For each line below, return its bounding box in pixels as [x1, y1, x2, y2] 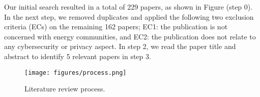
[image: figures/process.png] [24, 69, 127, 76]
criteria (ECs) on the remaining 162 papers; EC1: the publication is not [4, 21, 228, 32]
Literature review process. [24, 83, 105, 94]
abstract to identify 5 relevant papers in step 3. [4, 51, 151, 61]
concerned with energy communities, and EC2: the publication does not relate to [4, 31, 256, 41]
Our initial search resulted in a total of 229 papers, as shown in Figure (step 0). [4, 2, 253, 12]
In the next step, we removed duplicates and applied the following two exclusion [4, 11, 254, 22]
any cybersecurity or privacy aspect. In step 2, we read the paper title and [4, 41, 236, 52]
